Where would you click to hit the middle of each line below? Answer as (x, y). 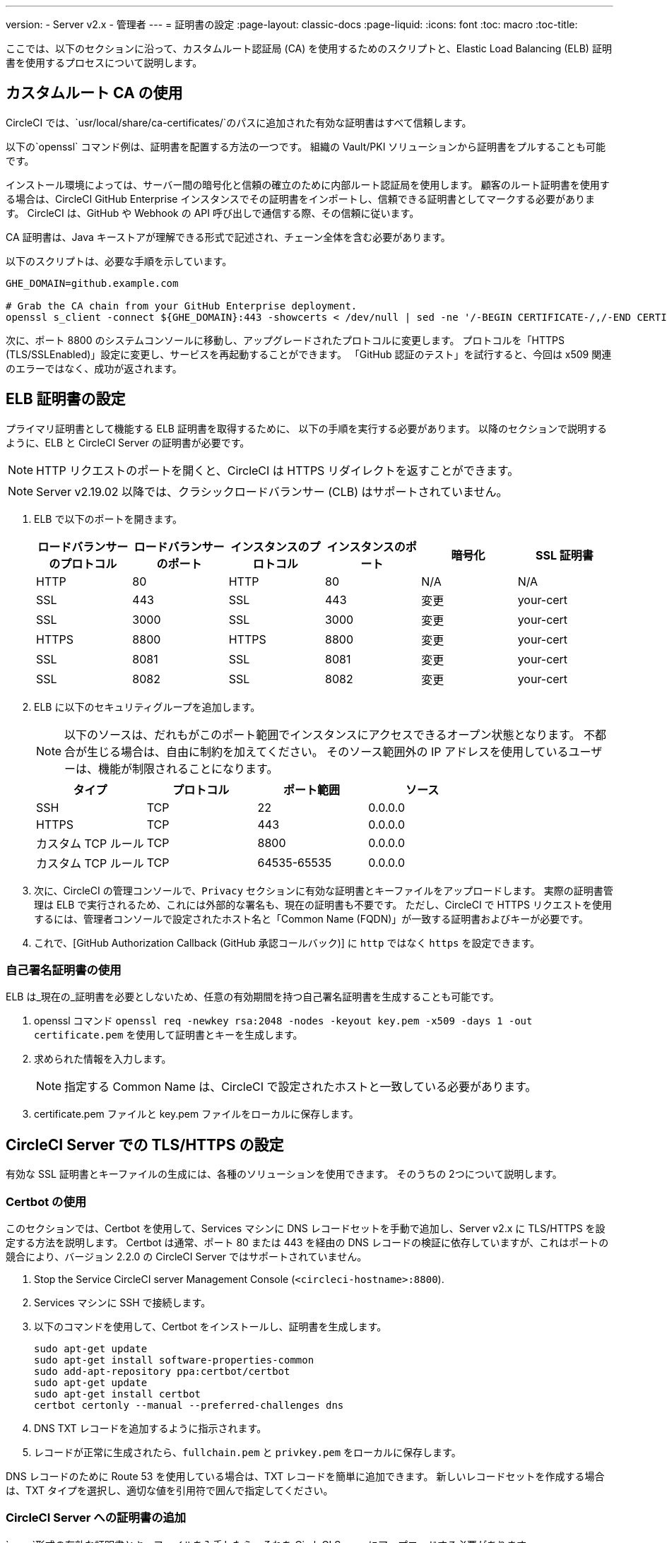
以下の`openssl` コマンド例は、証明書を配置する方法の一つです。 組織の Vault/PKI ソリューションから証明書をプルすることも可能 (306, 146)
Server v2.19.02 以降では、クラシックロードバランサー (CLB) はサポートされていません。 (272, 491)
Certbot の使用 (46, 1201)
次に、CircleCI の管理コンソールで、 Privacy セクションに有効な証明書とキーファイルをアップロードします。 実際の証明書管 (324, 890)
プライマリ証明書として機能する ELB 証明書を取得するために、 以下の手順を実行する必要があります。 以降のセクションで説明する (306, 428)
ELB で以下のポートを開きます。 (108, 519)
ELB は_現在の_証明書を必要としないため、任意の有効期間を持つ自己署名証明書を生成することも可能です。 (253, 997)
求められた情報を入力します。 (103, 1059)
